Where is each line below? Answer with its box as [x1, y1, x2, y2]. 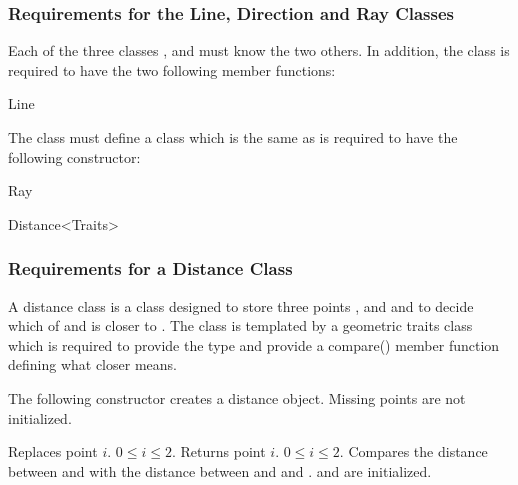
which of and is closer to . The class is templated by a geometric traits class [8, 315, 473, 336]
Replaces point [8, 441, 98, 462]
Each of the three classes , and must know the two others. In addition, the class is [8, 40, 510, 61]
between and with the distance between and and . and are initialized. [8, 460, 432, 481]
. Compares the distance [339, 441, 488, 462]
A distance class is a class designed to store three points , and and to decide [8, 295, 474, 316]
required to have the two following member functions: [8, 59, 336, 80]
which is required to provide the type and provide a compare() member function [8, 334, 500, 355]
